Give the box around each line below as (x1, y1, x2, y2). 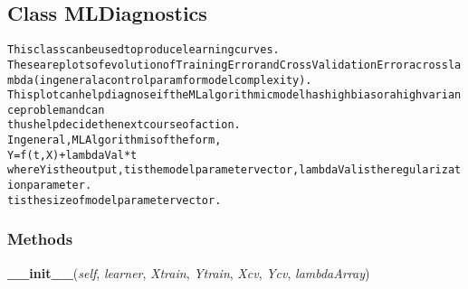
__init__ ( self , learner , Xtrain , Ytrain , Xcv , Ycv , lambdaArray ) (7, 263, 370, 282)
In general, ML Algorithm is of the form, (7, 134, 222, 147)
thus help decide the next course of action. (7, 118, 241, 132)
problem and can (20, 103, 105, 117)
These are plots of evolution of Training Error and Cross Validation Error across (7, 58, 448, 71)
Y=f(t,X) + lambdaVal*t (7, 148, 138, 162)
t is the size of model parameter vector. (7, 193, 222, 207)
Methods (7, 228, 73, 250)
